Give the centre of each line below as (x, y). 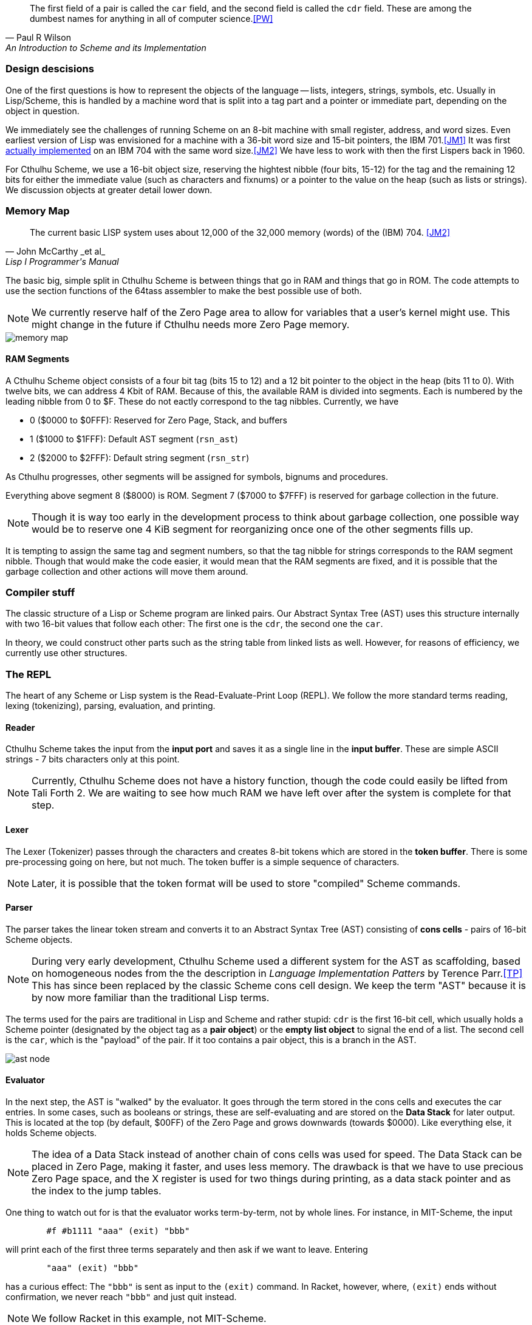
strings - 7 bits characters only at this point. (93, 759)
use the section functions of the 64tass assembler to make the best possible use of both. (184, 290)
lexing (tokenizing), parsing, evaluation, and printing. (111, 706)
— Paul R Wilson (38, 37)
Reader (20, 727)
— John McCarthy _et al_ (56, 251)
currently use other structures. (66, 653)
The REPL (29, 674)
